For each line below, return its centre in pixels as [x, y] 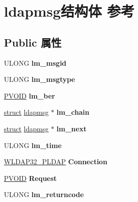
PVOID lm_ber [30, 95]
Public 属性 [33, 42]
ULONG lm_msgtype [40, 79]
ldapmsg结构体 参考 [69, 11]
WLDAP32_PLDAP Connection [56, 162]
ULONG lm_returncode [44, 194]
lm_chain [73, 112]
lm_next [71, 128]
